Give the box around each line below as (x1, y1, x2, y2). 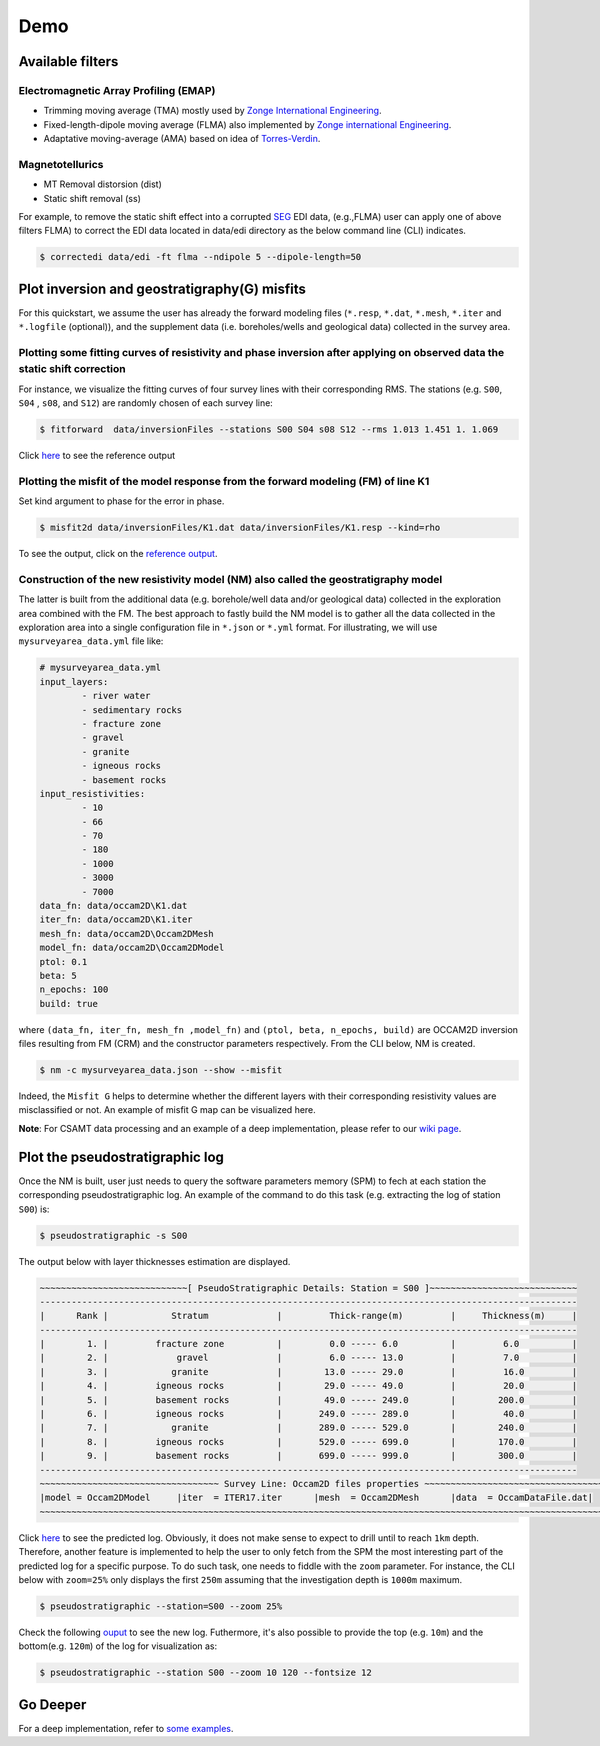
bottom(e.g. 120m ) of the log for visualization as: (18, 1640, 218, 1652)
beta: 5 (39, 970, 77, 981)
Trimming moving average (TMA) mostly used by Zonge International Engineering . (43, 105, 382, 117)
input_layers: (39, 676, 109, 687)
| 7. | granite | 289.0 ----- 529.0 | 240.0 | (39, 1422, 578, 1434)
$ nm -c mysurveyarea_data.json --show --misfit (39, 1065, 283, 1076)
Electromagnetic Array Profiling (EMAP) (18, 83, 216, 97)
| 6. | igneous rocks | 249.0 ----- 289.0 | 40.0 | (39, 1408, 578, 1420)
